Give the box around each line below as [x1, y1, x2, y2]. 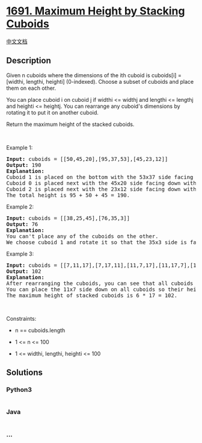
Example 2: [6, 203, 34, 210]
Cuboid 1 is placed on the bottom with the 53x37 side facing [6, 174, 194, 180]
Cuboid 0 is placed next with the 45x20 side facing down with [6, 180, 197, 186]
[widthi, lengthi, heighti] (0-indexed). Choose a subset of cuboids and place [6, 78, 194, 85]
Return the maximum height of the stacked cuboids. [6, 121, 135, 128]
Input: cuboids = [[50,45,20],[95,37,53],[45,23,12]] [6, 156, 168, 162]
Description [6, 55, 51, 66]
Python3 [6, 386, 32, 394]
